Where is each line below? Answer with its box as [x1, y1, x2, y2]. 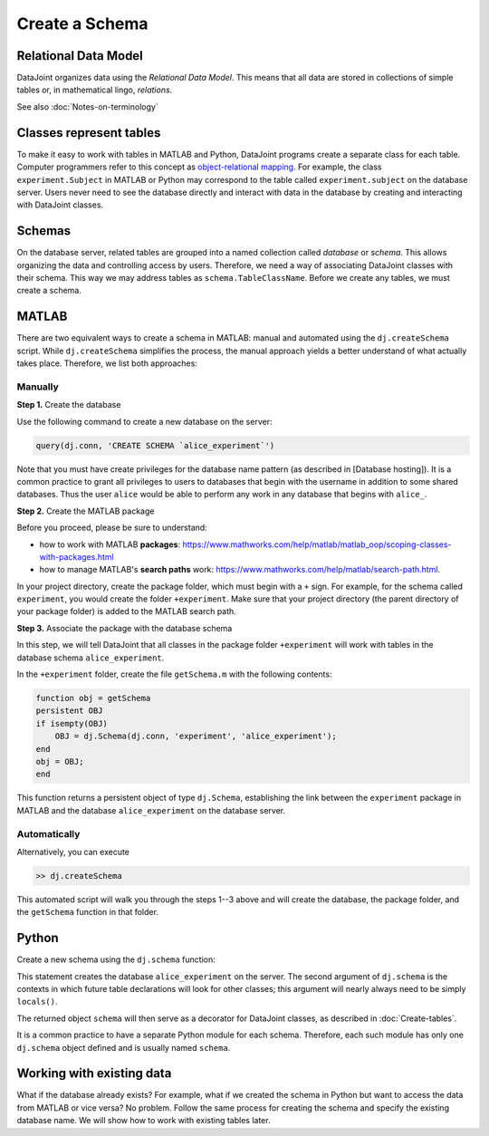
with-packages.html [39, 551, 114, 562]
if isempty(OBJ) [35, 718, 109, 728]
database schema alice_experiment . [16, 652, 165, 663]
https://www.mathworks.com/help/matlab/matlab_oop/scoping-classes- [182, 539, 452, 550]
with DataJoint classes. [16, 199, 104, 210]
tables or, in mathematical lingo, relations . [16, 84, 173, 95]
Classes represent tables [16, 125, 161, 140]
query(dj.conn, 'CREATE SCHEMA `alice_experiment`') [35, 440, 275, 450]
